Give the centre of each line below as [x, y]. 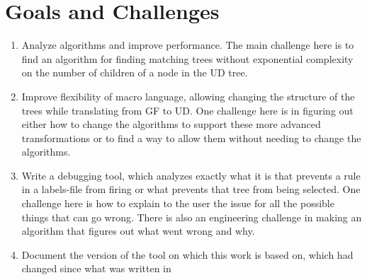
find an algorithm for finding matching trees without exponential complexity [187, 58]
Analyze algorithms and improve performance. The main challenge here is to [188, 45]
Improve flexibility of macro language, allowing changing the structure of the [188, 96]
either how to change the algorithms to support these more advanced [171, 124]
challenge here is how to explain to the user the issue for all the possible [178, 203]
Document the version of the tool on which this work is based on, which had [187, 254]
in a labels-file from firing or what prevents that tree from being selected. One [191, 189]
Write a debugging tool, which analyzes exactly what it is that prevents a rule [191, 175]
